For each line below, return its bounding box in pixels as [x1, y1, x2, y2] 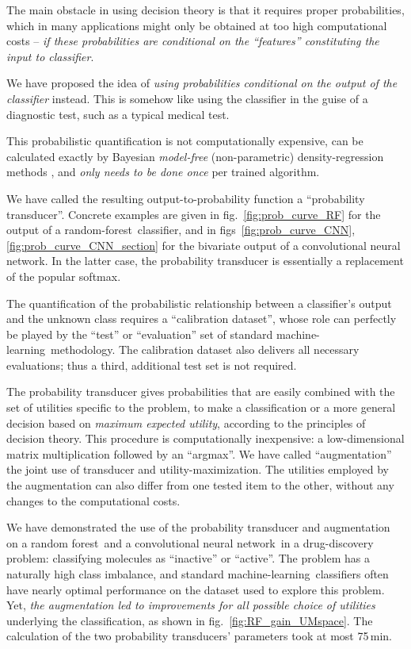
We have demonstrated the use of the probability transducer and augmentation [6, 519, 390, 536]
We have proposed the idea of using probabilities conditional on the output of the [6, 75, 398, 91]
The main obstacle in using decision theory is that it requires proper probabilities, [6, 2, 405, 17]
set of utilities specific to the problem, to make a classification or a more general [6, 399, 396, 416]
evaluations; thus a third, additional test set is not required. [6, 356, 297, 373]
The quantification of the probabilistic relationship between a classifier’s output [6, 294, 392, 311]
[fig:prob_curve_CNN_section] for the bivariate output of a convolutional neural [6, 236, 401, 253]
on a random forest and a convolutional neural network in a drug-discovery [6, 534, 374, 551]
